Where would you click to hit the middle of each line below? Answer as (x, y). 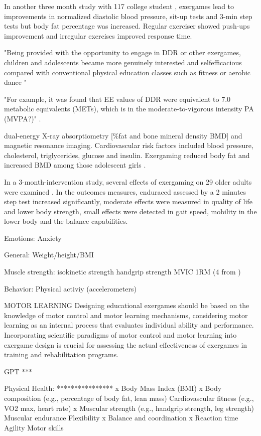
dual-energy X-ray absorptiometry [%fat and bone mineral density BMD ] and (123, 135)
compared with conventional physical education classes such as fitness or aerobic (127, 72)
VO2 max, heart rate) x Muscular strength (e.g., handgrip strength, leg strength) (129, 408)
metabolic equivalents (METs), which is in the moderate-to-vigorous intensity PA (129, 109)
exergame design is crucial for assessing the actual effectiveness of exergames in (126, 344)
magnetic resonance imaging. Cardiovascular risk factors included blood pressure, (129, 145)
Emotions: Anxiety (33, 238)
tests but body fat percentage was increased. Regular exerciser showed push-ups (127, 26)
